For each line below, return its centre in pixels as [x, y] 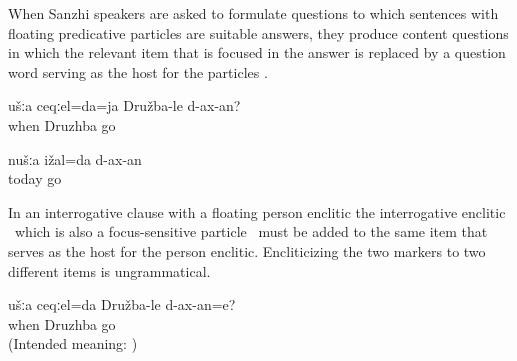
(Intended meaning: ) [73, 343]
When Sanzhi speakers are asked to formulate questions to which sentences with [253, 13]
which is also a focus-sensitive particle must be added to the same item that [251, 231]
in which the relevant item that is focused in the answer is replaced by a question [257, 52]
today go [35, 178]
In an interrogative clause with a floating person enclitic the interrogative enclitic [257, 211]
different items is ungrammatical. [109, 270]
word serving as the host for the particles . [138, 71]
